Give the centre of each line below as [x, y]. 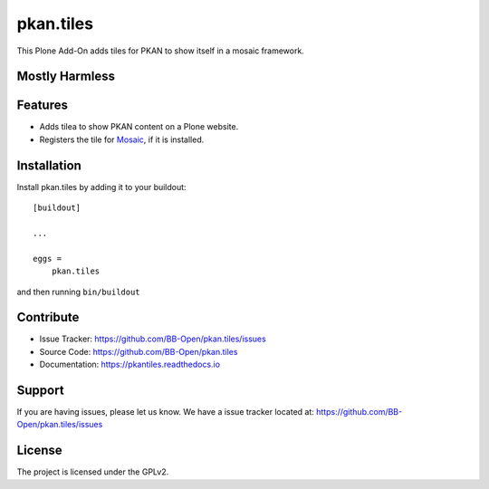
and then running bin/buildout [78, 292]
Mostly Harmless [66, 77]
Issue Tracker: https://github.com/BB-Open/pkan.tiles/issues [153, 339]
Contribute [48, 317]
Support [40, 390]
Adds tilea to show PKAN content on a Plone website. [139, 127]
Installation [49, 165]
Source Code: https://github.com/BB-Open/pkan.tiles [139, 351]
